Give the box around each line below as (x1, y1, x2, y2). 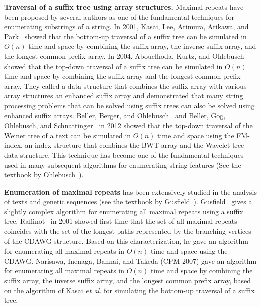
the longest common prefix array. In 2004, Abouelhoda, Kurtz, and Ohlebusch (4, 50, 244, 61)
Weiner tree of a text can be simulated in (4, 130, 131, 140)
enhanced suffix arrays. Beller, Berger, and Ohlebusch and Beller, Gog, (4, 110, 226, 120)
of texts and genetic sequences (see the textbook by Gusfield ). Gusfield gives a (4, 196, 252, 207)
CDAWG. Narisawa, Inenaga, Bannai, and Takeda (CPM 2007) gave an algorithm (4, 255, 257, 266)
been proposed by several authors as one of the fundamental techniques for (4, 11, 234, 22)
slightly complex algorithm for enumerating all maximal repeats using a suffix (4, 206, 243, 216)
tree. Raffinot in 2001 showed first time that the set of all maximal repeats (4, 216, 237, 226)
